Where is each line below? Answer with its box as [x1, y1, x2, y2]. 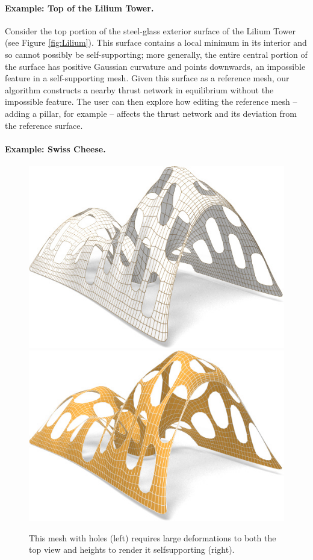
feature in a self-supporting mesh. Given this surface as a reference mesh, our [5, 72, 290, 84]
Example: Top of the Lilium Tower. [5, 1, 154, 14]
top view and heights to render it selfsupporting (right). [29, 543, 235, 556]
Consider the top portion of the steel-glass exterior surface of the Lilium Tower [5, 24, 296, 37]
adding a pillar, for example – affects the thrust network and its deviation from [5, 107, 297, 119]
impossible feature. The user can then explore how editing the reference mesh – [5, 95, 297, 108]
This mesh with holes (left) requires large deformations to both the [29, 531, 276, 544]
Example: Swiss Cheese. [5, 142, 106, 155]
